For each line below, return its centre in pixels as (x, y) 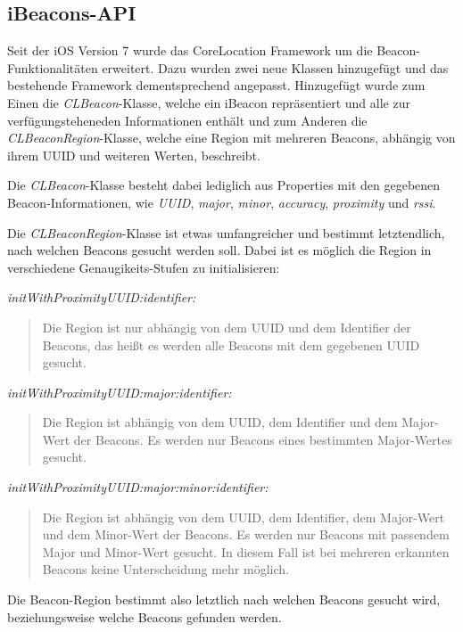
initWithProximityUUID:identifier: (102, 297)
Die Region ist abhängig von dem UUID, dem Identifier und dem (220, 422)
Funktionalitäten (53, 67)
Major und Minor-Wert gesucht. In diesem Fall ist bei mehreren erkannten (246, 551)
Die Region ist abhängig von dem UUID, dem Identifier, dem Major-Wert (244, 517)
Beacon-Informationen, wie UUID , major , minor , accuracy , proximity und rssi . (222, 202)
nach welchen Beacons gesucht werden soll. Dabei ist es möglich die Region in (219, 250)
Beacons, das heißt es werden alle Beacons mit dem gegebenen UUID (231, 345)
